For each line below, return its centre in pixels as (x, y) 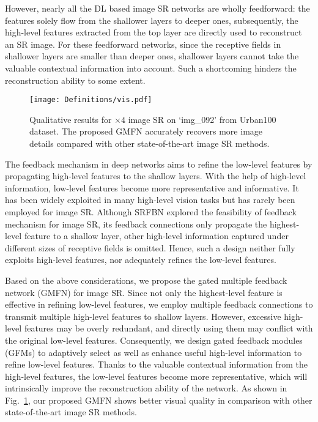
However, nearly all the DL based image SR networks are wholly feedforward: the (157, 8)
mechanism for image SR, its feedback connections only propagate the (136, 224)
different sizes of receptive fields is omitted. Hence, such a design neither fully (150, 247)
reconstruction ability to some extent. (75, 80)
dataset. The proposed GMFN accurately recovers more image (146, 131)
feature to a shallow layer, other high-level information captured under (156, 236)
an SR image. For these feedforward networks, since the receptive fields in (143, 44)
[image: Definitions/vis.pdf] (91, 100)
